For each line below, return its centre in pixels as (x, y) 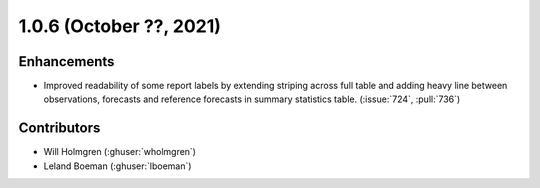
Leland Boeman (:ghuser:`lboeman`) (117, 166)
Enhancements (66, 61)
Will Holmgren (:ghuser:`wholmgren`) (120, 152)
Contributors (59, 128)
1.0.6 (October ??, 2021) (120, 26)
